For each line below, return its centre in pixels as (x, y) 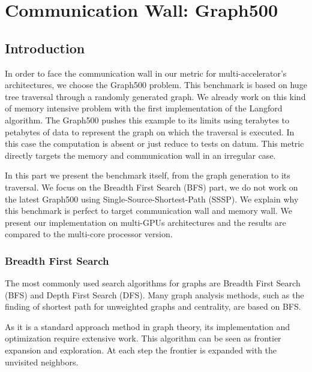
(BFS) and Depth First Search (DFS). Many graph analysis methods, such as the (154, 294)
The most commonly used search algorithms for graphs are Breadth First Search (153, 283)
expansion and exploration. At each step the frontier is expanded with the (141, 350)
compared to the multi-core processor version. (89, 234)
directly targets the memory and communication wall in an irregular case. (140, 155)
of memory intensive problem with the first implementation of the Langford (144, 108)
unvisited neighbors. (42, 362)
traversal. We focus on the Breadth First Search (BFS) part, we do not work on (151, 187)
